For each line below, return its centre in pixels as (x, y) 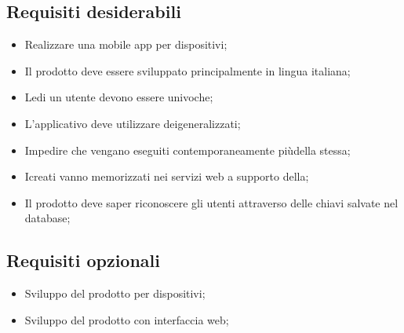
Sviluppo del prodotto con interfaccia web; (127, 319)
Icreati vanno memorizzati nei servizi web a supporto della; (167, 176)
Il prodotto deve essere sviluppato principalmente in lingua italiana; (187, 70)
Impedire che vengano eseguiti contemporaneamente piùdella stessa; (187, 150)
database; (47, 218)
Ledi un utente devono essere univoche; (119, 97)
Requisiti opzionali (83, 260)
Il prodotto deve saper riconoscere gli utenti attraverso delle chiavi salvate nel (211, 202)
